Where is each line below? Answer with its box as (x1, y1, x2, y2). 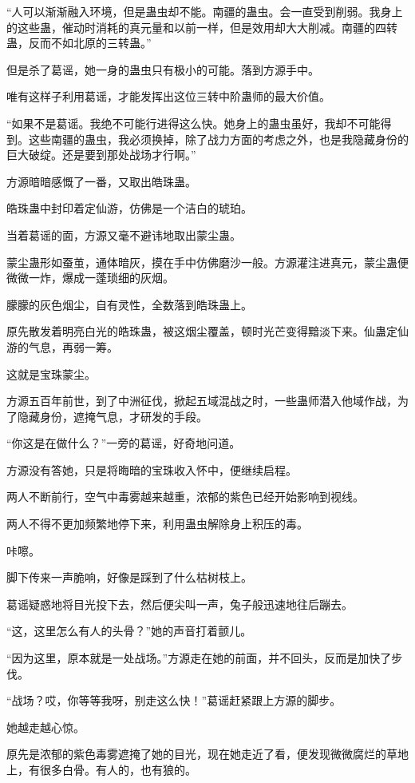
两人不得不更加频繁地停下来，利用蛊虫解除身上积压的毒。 (6, 515, 308, 532)
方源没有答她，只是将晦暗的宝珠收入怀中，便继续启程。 (6, 461, 297, 478)
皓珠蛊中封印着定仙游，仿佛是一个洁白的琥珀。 (6, 200, 252, 217)
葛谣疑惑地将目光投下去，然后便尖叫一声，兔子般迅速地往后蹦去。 (6, 595, 353, 612)
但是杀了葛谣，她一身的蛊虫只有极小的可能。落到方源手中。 (6, 61, 319, 78)
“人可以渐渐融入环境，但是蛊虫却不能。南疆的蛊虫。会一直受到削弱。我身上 (6, 3, 403, 19)
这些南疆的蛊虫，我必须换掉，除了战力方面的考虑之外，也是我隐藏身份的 (28, 130, 409, 147)
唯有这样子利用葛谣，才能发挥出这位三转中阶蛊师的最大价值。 (6, 88, 330, 105)
